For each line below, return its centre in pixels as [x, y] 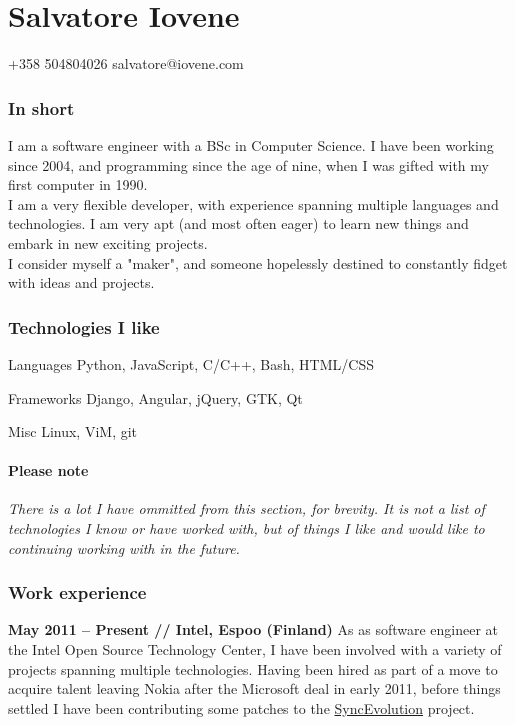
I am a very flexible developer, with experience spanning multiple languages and [253, 203]
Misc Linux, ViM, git [73, 431]
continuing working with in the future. [124, 547]
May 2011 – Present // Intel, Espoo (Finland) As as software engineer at [253, 629]
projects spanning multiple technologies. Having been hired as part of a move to [253, 668]
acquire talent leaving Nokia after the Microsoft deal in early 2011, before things [254, 688]
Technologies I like [84, 326]
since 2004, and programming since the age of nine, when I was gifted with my [248, 164]
